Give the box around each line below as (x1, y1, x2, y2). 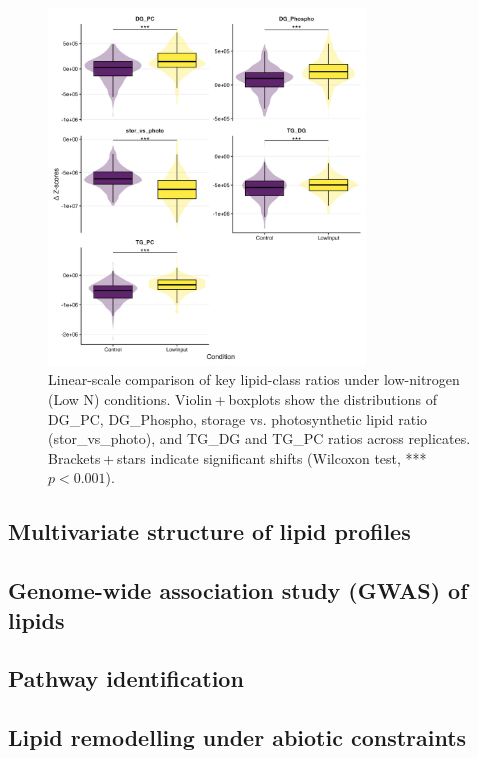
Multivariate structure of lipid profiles (8, 516, 411, 547)
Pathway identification (8, 663, 244, 694)
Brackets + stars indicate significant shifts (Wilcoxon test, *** (48, 447, 427, 468)
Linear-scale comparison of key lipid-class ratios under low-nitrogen (48, 369, 460, 390)
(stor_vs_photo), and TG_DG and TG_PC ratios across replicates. (48, 428, 471, 449)
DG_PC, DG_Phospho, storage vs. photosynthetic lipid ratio (48, 408, 428, 429)
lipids (8, 604, 65, 635)
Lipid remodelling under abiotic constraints (8, 722, 467, 753)
